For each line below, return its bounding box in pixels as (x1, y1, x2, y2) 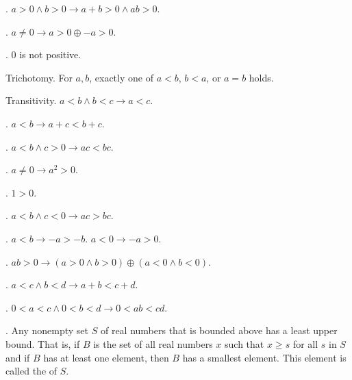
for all (292, 336, 318, 351)
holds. (249, 70, 274, 84)
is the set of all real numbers (93, 336, 213, 351)
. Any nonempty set (5, 323, 89, 338)
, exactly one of (89, 70, 153, 84)
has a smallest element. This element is (182, 350, 347, 364)
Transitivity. (5, 93, 57, 107)
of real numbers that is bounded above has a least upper (100, 323, 338, 338)
